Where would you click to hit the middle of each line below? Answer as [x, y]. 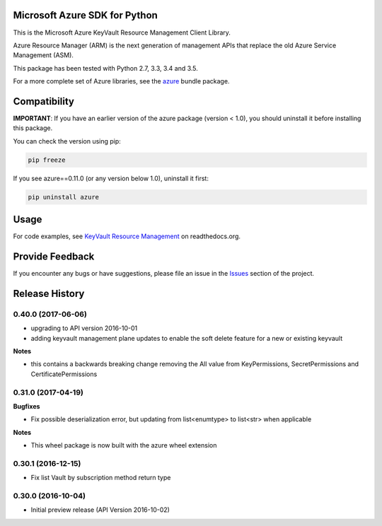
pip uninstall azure [63, 197]
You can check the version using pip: [67, 141]
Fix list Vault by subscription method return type [101, 478]
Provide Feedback [54, 257]
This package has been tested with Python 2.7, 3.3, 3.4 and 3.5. [105, 68]
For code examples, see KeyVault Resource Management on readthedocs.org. [127, 236]
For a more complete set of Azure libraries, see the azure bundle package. [121, 81]
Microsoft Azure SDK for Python [86, 15]
